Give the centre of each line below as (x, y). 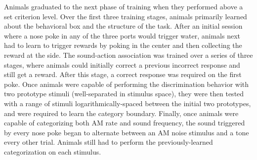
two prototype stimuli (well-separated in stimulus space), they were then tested (124, 94)
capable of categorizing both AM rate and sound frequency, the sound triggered (125, 123)
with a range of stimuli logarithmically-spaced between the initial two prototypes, (128, 103)
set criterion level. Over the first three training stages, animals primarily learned (126, 16)
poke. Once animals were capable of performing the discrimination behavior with (127, 84)
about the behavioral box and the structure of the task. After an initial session (123, 26)
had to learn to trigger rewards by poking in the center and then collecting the (123, 45)
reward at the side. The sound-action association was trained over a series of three (128, 55)
